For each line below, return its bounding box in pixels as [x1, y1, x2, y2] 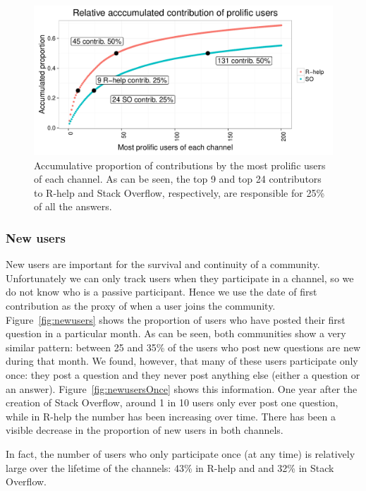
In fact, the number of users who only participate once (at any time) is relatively [6, 446, 355, 461]
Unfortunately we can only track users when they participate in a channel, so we [6, 270, 354, 285]
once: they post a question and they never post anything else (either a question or [6, 367, 360, 382]
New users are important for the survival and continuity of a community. [6, 257, 320, 272]
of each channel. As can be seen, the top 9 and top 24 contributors [34, 171, 322, 186]
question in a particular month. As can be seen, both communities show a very [6, 326, 346, 341]
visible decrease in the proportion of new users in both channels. [6, 423, 283, 437]
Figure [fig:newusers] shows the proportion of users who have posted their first [6, 312, 346, 327]
